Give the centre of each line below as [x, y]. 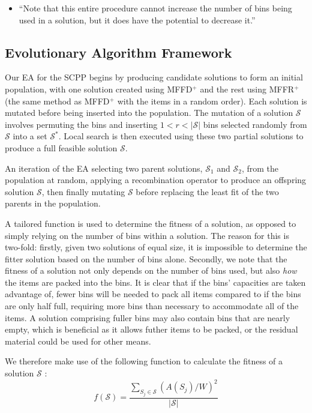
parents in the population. [53, 203]
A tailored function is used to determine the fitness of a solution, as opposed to [151, 223]
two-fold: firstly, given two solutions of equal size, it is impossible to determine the [156, 247]
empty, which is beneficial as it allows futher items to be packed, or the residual [151, 329]
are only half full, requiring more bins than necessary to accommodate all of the [152, 306]
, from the [260, 168]
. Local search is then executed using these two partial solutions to [181, 136]
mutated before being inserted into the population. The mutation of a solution [149, 113]
